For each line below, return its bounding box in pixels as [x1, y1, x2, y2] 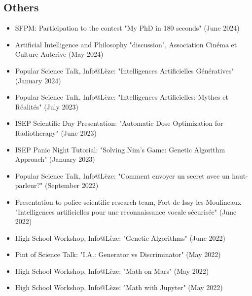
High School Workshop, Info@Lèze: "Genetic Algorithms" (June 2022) [15, 232, 225, 243]
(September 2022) [44, 180, 99, 190]
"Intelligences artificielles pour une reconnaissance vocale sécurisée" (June [15, 206, 237, 217]
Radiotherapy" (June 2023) [15, 127, 97, 138]
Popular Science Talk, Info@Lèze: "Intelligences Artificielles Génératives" [15, 65, 234, 75]
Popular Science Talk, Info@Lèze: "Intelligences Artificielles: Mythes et [15, 92, 228, 102]
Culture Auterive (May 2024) [15, 49, 104, 59]
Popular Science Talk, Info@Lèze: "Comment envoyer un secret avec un [15, 170, 230, 181]
